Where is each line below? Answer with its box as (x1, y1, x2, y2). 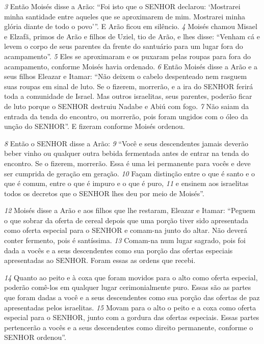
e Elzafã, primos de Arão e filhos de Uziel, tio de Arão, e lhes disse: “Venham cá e (4, 31, 260, 41)
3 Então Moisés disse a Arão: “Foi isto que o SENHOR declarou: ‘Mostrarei (4, 1, 241, 11)
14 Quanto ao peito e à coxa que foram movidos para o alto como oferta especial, (4, 272, 258, 282)
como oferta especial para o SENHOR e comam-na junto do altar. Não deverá (4, 225, 247, 235)
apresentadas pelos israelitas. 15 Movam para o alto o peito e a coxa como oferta (4, 302, 256, 312)
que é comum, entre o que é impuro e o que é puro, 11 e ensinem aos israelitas (4, 178, 249, 189)
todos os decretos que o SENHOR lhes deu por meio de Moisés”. (4, 188, 204, 198)
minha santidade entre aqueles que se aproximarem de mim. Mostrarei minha (4, 11, 245, 21)
